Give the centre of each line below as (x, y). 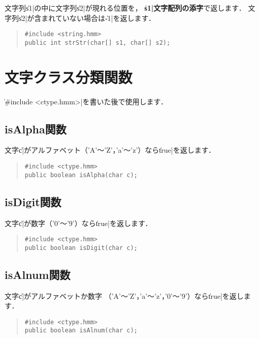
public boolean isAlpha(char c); (81, 175)
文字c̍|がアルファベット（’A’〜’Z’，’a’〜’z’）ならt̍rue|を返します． (110, 150)
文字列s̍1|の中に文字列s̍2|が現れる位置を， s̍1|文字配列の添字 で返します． (125, 8)
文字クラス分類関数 (69, 77)
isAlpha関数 (36, 129)
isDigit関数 (33, 201)
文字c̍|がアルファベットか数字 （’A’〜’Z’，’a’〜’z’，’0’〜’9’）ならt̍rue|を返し (124, 295)
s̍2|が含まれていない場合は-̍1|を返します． (87, 18)
